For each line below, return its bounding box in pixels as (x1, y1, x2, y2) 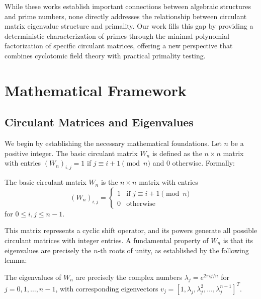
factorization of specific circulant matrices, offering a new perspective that (5, 40, 233, 51)
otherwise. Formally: (172, 158, 235, 168)
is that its (223, 235, 253, 245)
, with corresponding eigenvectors (55, 283, 158, 293)
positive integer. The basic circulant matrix (5, 147, 138, 158)
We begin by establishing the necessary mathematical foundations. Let (5, 138, 222, 148)
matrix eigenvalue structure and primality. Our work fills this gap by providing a (5, 21, 253, 31)
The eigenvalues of (5, 271, 61, 282)
